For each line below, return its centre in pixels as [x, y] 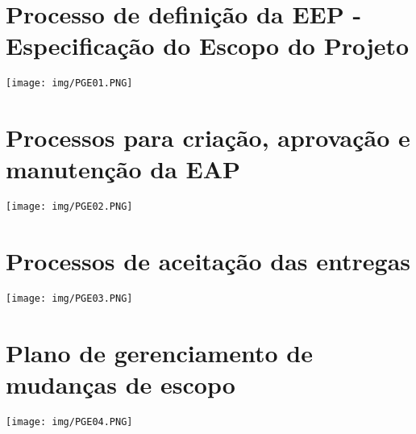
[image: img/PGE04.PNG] [69, 422]
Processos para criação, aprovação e [208, 138]
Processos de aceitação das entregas [208, 261]
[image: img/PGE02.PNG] [69, 207]
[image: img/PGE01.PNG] [69, 83]
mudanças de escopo [121, 384]
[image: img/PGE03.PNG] [69, 299]
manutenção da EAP [123, 169]
